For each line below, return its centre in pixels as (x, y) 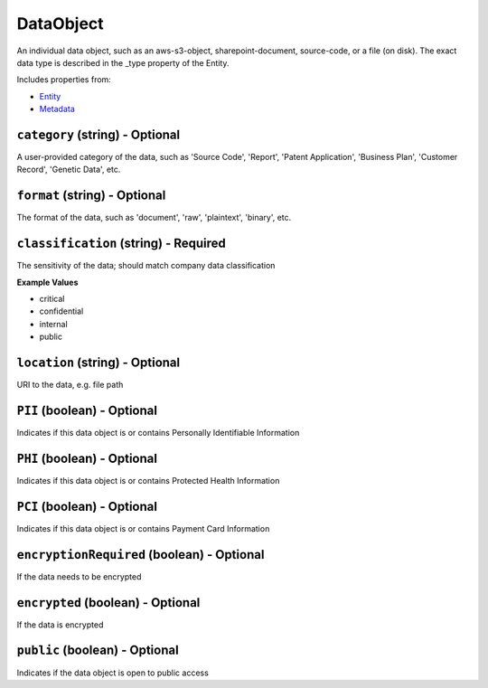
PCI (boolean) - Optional (87, 506)
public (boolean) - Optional (98, 650)
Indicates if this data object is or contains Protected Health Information (148, 480)
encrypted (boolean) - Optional (108, 603)
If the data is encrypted (60, 625)
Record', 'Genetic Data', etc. (69, 170)
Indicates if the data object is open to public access (113, 673)
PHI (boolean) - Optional (87, 458)
